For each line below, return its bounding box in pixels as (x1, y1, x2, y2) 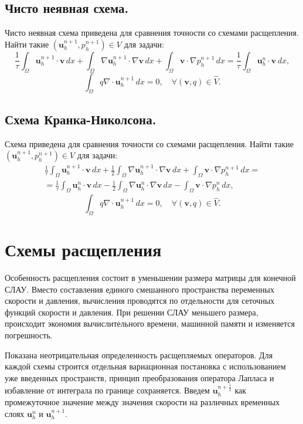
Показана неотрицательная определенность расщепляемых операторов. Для (5, 348, 273, 361)
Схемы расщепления (5, 238, 162, 262)
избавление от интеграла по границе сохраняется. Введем (5, 384, 210, 396)
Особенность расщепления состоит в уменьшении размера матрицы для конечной (5, 272, 296, 284)
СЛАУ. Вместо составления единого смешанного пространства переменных (5, 283, 274, 295)
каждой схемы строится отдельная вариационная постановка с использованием (5, 360, 286, 372)
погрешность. (5, 329, 53, 341)
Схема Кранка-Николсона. (5, 110, 156, 128)
